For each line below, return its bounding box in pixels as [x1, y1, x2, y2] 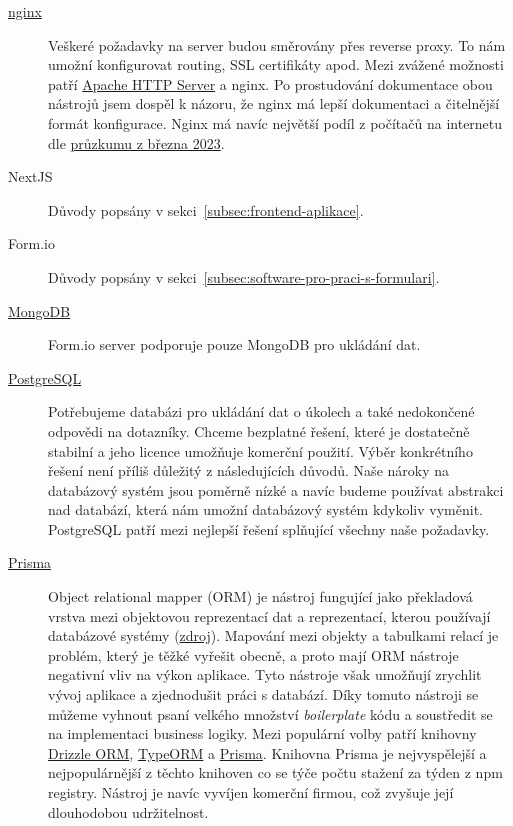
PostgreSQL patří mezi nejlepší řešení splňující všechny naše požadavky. [48, 518, 490, 539]
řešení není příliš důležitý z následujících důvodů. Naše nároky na [48, 460, 450, 481]
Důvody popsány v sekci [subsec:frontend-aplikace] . [48, 199, 364, 220]
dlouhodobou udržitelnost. [48, 801, 209, 822]
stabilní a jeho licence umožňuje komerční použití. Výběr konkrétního [48, 440, 473, 461]
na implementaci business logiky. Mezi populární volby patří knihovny [48, 723, 477, 744]
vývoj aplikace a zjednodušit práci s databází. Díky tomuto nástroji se [48, 684, 479, 705]
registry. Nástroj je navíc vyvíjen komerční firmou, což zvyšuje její [48, 782, 454, 802]
